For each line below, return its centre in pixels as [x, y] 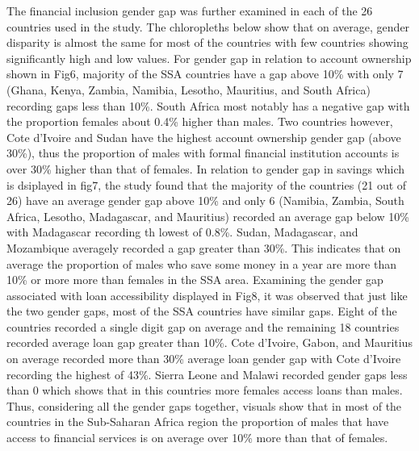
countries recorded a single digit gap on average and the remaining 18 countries [203, 326]
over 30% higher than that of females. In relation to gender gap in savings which [206, 168]
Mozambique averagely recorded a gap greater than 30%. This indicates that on [204, 247]
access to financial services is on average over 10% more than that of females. [197, 438]
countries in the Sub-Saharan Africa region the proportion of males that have [198, 422]
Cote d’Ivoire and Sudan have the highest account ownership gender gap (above [204, 137]
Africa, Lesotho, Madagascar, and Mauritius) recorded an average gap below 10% [208, 216]
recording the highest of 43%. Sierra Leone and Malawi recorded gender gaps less [207, 374]
